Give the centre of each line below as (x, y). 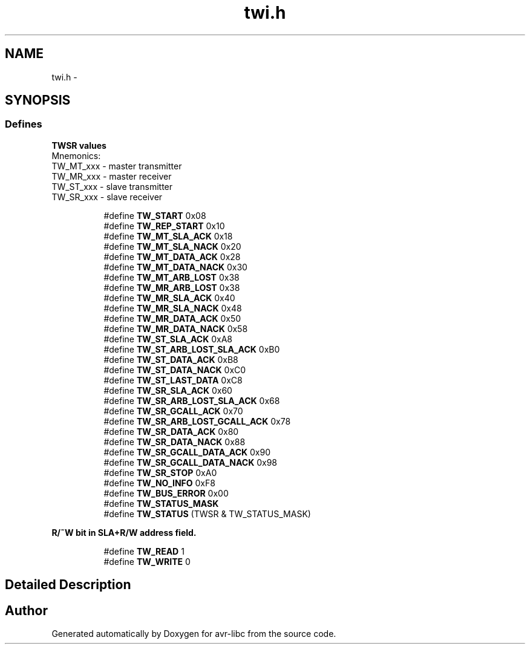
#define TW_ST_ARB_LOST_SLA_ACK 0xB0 (192, 349)
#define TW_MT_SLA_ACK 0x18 (168, 236)
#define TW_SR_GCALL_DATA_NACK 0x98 (190, 462)
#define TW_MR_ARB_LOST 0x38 (172, 287)
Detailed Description (68, 585)
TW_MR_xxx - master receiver (112, 176)
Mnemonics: (76, 155)
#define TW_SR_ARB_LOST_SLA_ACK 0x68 (192, 400)
